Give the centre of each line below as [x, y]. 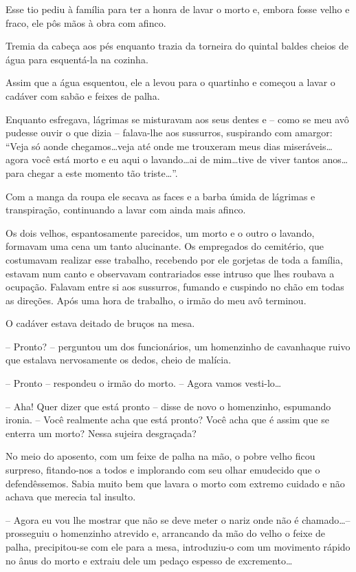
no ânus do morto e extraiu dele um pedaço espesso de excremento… [149, 560]
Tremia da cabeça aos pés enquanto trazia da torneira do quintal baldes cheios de [177, 46]
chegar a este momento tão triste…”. [102, 172]
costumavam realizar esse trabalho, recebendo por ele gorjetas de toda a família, [174, 259]
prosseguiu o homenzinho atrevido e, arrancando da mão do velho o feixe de [166, 533]
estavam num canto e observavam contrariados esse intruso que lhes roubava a [170, 273]
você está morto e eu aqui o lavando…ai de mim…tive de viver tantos [176, 159]
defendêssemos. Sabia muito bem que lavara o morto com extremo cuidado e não [175, 483]
